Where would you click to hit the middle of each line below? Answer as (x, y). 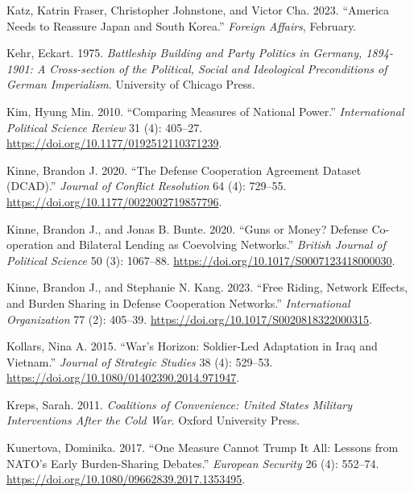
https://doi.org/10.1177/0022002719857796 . (114, 201)
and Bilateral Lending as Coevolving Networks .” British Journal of (221, 244)
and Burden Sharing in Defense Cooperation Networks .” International (178, 302)
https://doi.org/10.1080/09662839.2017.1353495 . (126, 479)
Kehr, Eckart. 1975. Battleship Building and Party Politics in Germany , (184, 53)
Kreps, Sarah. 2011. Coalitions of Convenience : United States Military (180, 404)
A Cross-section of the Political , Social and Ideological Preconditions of (212, 68)
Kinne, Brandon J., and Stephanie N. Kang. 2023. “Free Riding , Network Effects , (207, 287)
